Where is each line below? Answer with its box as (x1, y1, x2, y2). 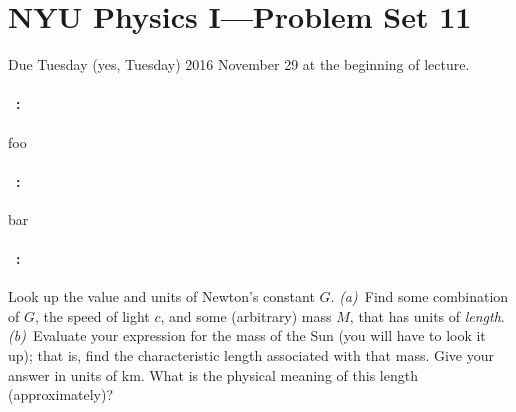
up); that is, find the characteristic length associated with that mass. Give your (8, 345, 495, 366)
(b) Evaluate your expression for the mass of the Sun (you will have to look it (8, 325, 486, 346)
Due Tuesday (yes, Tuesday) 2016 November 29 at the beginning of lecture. (8, 54, 470, 75)
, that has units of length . (349, 305, 505, 326)
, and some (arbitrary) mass (160, 305, 332, 326)
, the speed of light (34, 305, 150, 326)
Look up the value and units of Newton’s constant (8, 286, 315, 307)
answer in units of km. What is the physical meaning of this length (8, 364, 418, 385)
